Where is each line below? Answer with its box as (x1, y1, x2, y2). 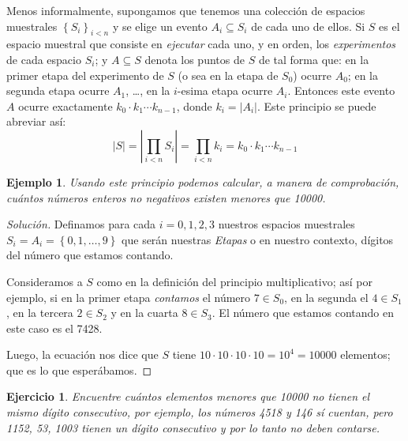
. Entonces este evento (287, 82, 395, 99)
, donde (176, 97, 212, 114)
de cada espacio (6, 51, 81, 67)
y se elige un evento (112, 17, 208, 34)
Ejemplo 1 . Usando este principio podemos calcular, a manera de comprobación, (6, 173, 399, 190)
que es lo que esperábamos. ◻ (6, 361, 152, 378)
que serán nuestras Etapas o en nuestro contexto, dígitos (122, 231, 394, 247)
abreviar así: (6, 113, 66, 130)
